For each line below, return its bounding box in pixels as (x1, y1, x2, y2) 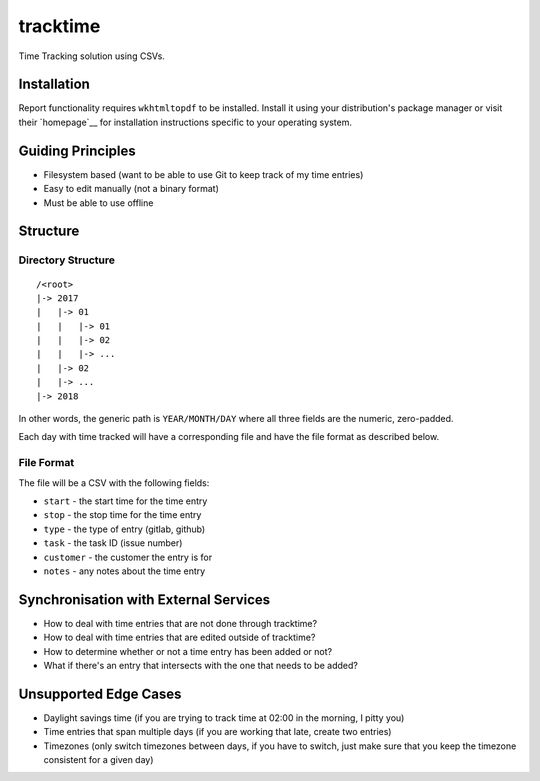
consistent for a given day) (43, 754, 154, 766)
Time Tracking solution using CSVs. (18, 50, 165, 62)
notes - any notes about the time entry (43, 565, 206, 577)
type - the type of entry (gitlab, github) (43, 523, 206, 535)
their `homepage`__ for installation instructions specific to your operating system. (18, 116, 352, 128)
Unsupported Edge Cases (18, 685, 182, 702)
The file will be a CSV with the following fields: (18, 476, 210, 489)
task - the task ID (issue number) (43, 537, 183, 549)
